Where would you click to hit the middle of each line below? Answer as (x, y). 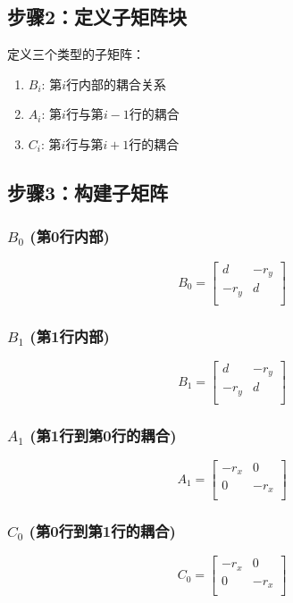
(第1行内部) (70, 335)
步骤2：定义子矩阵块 (97, 17)
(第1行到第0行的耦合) (103, 435)
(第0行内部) (70, 236)
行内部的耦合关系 (117, 84)
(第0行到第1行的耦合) (102, 530)
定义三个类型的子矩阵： (76, 54)
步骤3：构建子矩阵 (88, 192)
